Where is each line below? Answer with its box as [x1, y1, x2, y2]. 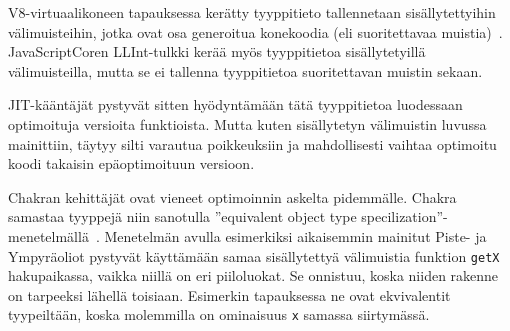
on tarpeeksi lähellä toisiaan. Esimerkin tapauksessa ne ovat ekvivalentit [8, 284, 451, 305]
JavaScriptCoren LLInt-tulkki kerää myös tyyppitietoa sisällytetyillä [8, 41, 426, 62]
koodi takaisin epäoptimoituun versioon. [8, 153, 255, 174]
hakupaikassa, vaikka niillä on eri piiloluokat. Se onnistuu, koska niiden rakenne [8, 265, 499, 286]
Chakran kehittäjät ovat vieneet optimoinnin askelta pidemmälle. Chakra [8, 186, 457, 207]
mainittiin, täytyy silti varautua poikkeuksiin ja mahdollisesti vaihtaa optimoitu [8, 133, 497, 154]
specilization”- [361, 206, 448, 227]
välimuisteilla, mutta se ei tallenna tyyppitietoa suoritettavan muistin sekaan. [8, 60, 483, 81]
